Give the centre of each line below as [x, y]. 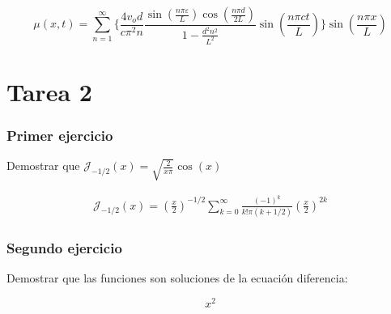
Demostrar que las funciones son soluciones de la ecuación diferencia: [177, 278]
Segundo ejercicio [64, 247]
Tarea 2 [49, 92]
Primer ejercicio [60, 136]
